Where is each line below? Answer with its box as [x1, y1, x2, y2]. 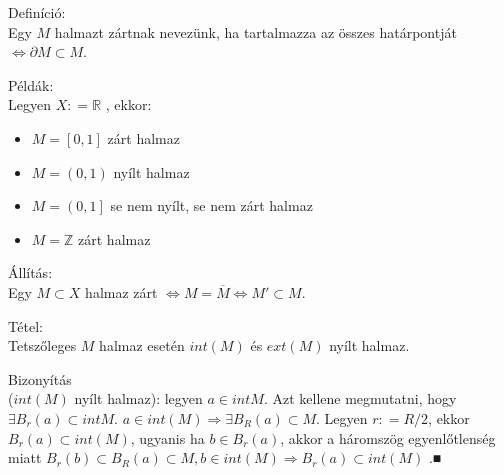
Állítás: [8, 262, 53, 283]
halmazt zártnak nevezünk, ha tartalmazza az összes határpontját [54, 21, 457, 42]
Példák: [8, 74, 54, 95]
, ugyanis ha [130, 427, 205, 448]
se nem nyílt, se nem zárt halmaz [110, 195, 313, 216]
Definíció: [8, 2, 66, 22]
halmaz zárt [85, 281, 158, 302]
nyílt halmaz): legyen [74, 388, 203, 409]
